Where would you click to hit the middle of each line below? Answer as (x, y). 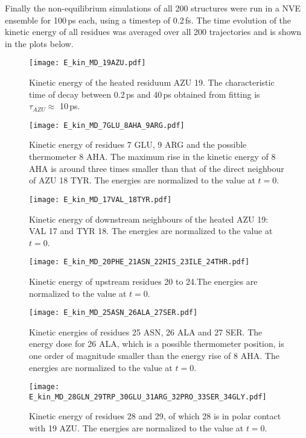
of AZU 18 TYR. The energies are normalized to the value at (142, 180)
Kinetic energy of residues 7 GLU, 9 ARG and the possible (138, 144)
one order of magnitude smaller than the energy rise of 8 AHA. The (154, 355)
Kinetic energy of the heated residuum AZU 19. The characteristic (152, 82)
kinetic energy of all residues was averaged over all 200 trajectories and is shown (153, 32)
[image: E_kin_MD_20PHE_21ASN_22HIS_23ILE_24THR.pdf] (139, 262)
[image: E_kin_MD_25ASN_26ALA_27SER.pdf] (113, 313)
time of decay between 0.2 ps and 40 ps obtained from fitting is (145, 94)
